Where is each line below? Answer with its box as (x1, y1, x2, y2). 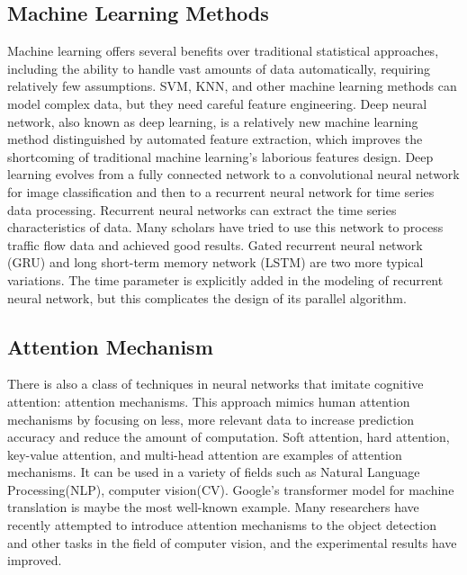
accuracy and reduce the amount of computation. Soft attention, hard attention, (7, 427, 450, 446)
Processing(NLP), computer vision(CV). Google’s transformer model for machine (7, 480, 454, 499)
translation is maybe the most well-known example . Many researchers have (7, 498, 419, 517)
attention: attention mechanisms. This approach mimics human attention (7, 391, 410, 410)
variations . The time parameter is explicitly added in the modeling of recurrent (7, 270, 444, 289)
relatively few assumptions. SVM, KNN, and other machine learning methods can (7, 76, 457, 95)
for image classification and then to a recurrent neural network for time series (7, 182, 435, 201)
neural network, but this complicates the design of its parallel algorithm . (7, 288, 407, 307)
